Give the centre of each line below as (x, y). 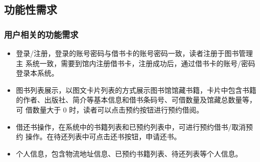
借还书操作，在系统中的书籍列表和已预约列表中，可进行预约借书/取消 (131, 126)
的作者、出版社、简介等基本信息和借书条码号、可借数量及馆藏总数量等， (136, 100)
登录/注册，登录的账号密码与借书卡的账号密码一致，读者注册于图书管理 (134, 53)
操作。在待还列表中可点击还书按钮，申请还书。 (103, 137)
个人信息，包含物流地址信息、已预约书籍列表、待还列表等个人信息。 (129, 153)
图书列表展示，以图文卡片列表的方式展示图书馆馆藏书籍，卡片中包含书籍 (136, 90)
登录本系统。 (37, 73)
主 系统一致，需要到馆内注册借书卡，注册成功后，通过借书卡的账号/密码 (136, 63)
